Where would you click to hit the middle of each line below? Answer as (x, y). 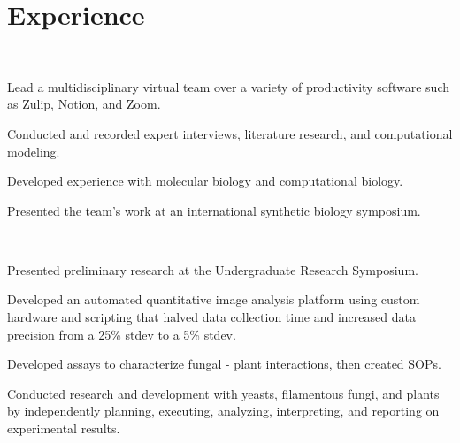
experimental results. (64, 428)
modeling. (34, 151)
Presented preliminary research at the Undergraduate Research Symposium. (213, 269)
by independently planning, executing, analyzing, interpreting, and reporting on (223, 411)
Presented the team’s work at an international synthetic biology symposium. (214, 210)
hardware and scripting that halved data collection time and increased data (211, 317)
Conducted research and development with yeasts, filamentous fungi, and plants (223, 393)
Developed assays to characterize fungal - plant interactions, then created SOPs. (224, 364)
